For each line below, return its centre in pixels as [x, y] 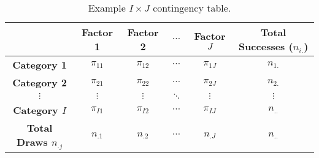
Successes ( [266, 46]
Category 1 [40, 65]
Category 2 [40, 82]
